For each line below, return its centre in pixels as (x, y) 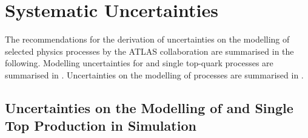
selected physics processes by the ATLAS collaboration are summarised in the (149, 51)
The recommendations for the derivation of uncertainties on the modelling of (147, 39)
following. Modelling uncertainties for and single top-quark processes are (139, 63)
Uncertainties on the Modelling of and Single (149, 107)
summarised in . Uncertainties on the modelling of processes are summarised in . (154, 74)
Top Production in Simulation (101, 126)
